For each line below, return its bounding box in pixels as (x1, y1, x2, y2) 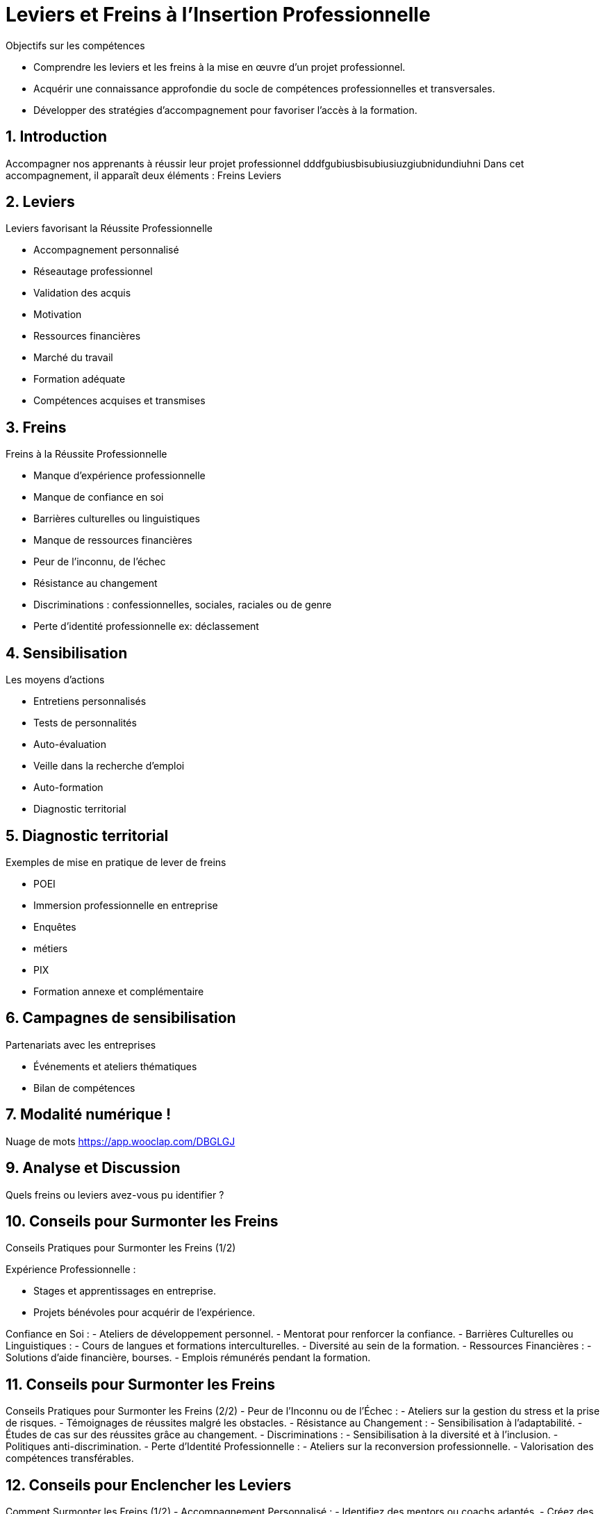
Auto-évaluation (33, 738, 106, 751)
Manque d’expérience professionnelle (33, 469, 206, 482)
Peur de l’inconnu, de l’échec (33, 556, 166, 568)
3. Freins (6, 418, 67, 436)
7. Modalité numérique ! (6, 1106, 172, 1124)
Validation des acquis (33, 287, 131, 299)
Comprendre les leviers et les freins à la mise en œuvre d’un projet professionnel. (33, 60, 406, 73)
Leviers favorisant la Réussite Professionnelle (6, 222, 213, 235)
